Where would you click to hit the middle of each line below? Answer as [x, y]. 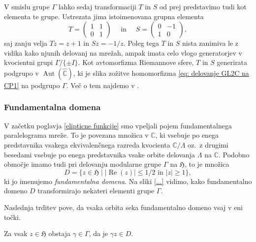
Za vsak [16, 233]
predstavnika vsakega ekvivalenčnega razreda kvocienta [87, 144]
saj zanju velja [26, 43]
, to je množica [207, 164]
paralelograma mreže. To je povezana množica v [76, 135]
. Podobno [234, 154]
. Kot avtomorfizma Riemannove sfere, [136, 62]
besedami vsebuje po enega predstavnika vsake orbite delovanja [100, 154]
